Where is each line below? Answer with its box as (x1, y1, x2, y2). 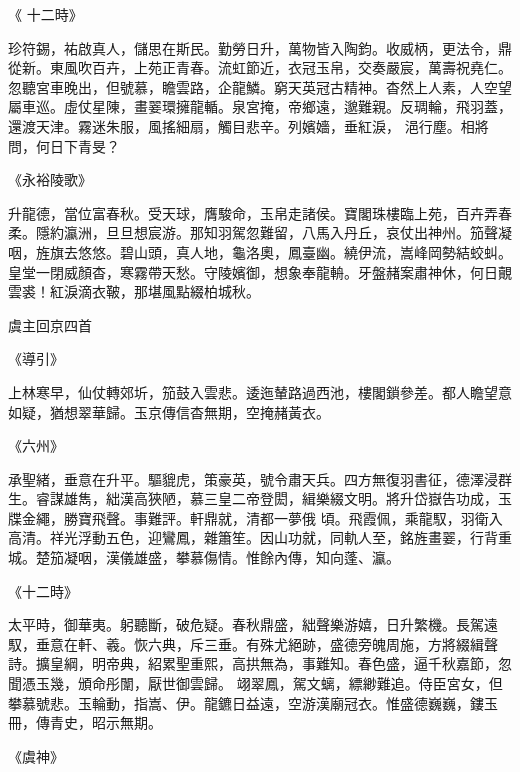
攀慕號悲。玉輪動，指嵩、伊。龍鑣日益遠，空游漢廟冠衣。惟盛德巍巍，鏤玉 (8, 692, 498, 713)
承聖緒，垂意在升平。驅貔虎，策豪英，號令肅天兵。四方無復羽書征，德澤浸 (8, 468, 498, 489)
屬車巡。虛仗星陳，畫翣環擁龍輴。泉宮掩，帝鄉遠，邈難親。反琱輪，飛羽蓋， (8, 96, 512, 117)
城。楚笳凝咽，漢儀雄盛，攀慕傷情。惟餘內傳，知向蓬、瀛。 (8, 547, 400, 568)
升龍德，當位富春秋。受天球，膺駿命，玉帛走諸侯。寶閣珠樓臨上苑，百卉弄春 (8, 202, 512, 223)
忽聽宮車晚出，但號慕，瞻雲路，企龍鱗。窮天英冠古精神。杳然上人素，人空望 (8, 76, 512, 97)
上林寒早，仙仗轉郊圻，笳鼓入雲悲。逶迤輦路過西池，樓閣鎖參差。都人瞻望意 (8, 381, 512, 402)
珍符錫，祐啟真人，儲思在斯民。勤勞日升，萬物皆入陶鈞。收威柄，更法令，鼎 (8, 37, 512, 58)
